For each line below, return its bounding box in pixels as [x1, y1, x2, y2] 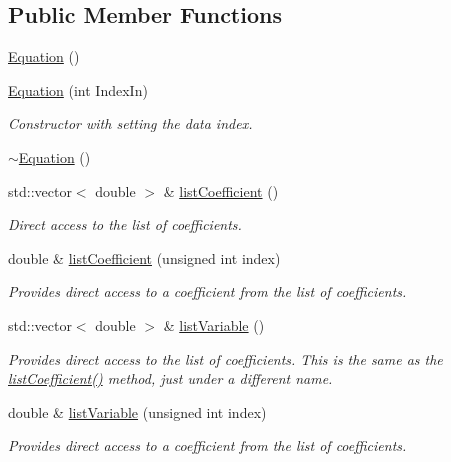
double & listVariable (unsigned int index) [8, 401, 267, 422]
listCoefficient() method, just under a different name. [8, 368, 333, 389]
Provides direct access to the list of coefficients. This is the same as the [8, 348, 443, 369]
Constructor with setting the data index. [8, 113, 253, 134]
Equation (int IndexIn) [8, 79, 148, 100]
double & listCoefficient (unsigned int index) [8, 247, 281, 268]
